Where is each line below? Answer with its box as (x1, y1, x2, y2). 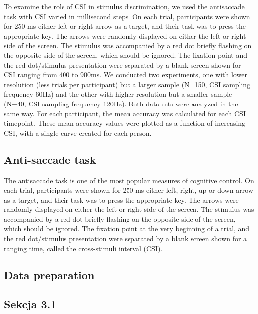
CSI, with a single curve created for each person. (4, 127, 152, 138)
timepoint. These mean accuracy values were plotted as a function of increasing (4, 118, 246, 128)
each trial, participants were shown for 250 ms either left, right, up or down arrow (4, 185, 253, 195)
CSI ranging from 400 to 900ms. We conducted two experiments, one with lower (4, 69, 247, 80)
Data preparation (4, 267, 95, 282)
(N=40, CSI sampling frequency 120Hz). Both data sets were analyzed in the (4, 98, 238, 108)
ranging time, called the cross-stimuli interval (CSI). (4, 243, 163, 253)
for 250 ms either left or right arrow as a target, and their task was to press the (4, 21, 246, 31)
